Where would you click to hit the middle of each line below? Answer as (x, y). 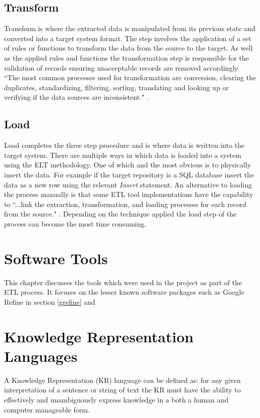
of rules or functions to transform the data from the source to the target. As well (128, 48)
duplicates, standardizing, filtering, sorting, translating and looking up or (116, 87)
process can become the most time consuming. (75, 223)
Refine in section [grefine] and (50, 301)
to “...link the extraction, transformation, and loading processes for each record (125, 204)
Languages (41, 356)
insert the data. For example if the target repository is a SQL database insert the (129, 174)
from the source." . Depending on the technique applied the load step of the (120, 214)
